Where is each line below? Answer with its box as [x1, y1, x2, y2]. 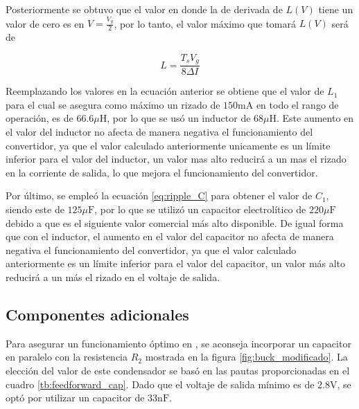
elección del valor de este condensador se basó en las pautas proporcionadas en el [6, 363, 350, 377]
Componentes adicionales [6, 303, 189, 325]
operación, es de [6, 111, 73, 125]
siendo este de [6, 201, 64, 216]
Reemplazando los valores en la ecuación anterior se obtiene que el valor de [6, 84, 324, 98]
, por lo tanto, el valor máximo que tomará [114, 16, 297, 30]
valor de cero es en [6, 16, 85, 30]
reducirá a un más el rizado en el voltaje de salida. [6, 269, 220, 284]
